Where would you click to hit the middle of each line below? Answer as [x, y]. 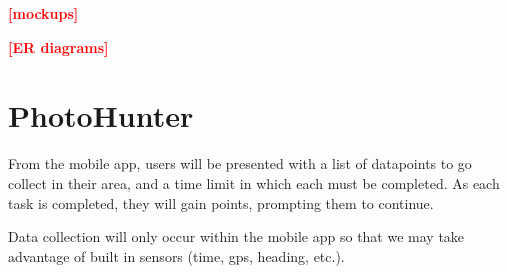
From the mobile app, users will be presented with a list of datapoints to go [240, 163]
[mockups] [43, 13]
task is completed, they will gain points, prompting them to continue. [221, 202]
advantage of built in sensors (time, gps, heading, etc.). [176, 255]
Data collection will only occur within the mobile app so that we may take [236, 236]
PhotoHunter [101, 115]
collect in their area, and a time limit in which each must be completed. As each [254, 182]
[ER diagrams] [58, 46]
